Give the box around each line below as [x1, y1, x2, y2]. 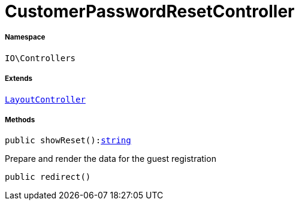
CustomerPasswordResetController [5, 1, 295, 22]
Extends [5, 74, 33, 83]
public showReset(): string [5, 135, 131, 146]
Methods [5, 115, 35, 124]
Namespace [5, 33, 46, 42]
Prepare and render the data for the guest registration [5, 153, 216, 164]
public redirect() [5, 172, 91, 182]
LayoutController [5, 94, 86, 104]
